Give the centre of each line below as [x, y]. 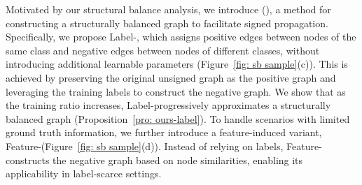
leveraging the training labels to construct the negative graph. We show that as [176, 91]
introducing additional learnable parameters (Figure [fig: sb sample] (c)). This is [177, 64]
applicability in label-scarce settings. [84, 173]
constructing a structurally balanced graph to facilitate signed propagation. [167, 23]
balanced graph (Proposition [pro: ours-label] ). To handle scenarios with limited [178, 118]
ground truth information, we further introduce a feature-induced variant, [164, 132]
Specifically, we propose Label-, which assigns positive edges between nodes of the [181, 37]
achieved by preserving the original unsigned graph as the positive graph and [171, 77]
